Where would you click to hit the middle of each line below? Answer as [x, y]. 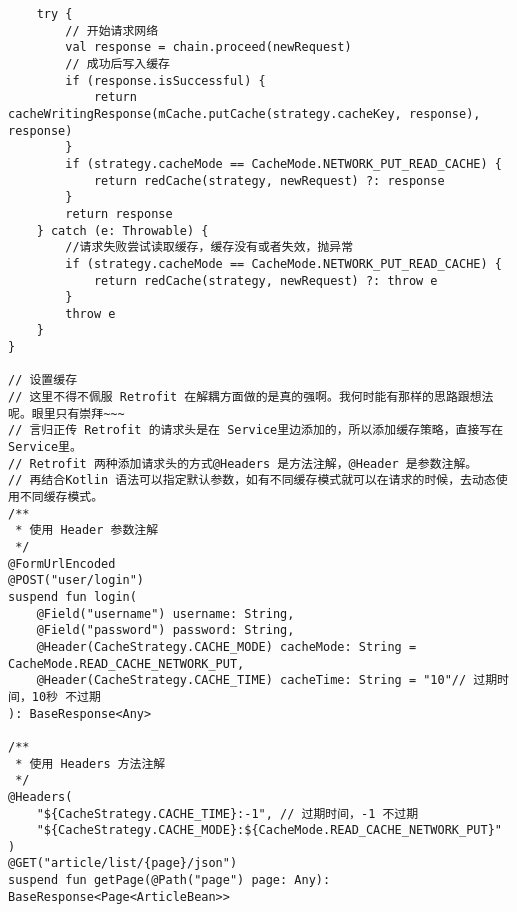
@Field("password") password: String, [165, 630]
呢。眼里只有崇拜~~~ [66, 413]
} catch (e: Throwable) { [122, 230]
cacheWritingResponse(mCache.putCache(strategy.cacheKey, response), [244, 113]
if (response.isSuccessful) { [165, 80]
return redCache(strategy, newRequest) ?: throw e [265, 280]
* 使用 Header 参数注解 [87, 530]
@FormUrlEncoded [62, 563]
